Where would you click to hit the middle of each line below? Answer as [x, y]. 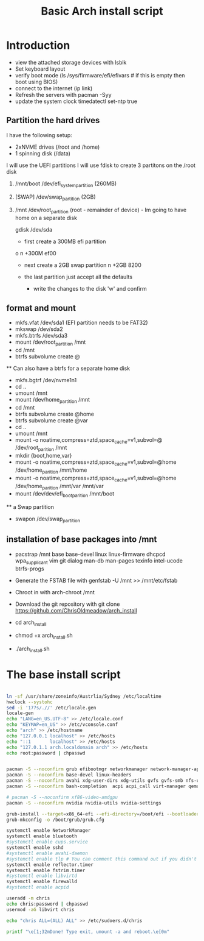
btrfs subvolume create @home [54, 414]
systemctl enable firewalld [42, 882]
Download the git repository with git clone [67, 604]
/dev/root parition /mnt [41, 448]
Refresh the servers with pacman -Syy [63, 94]
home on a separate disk [46, 218]
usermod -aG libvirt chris [40, 909]
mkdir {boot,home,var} [43, 456]
